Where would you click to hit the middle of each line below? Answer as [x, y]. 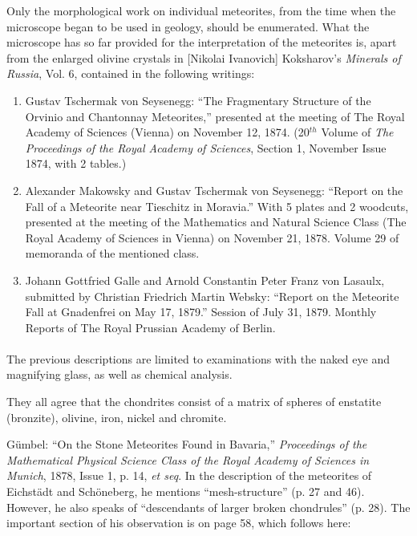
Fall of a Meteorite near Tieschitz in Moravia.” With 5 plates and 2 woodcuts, [217, 206]
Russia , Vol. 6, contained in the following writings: [131, 73]
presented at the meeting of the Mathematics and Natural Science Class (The [216, 222]
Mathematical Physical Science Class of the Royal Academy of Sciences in [188, 459]
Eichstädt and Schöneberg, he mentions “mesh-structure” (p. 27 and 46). [186, 491]
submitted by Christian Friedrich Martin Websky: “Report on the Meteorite [212, 296]
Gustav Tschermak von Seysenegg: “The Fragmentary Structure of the [198, 100]
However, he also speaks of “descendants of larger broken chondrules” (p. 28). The [208, 507]
